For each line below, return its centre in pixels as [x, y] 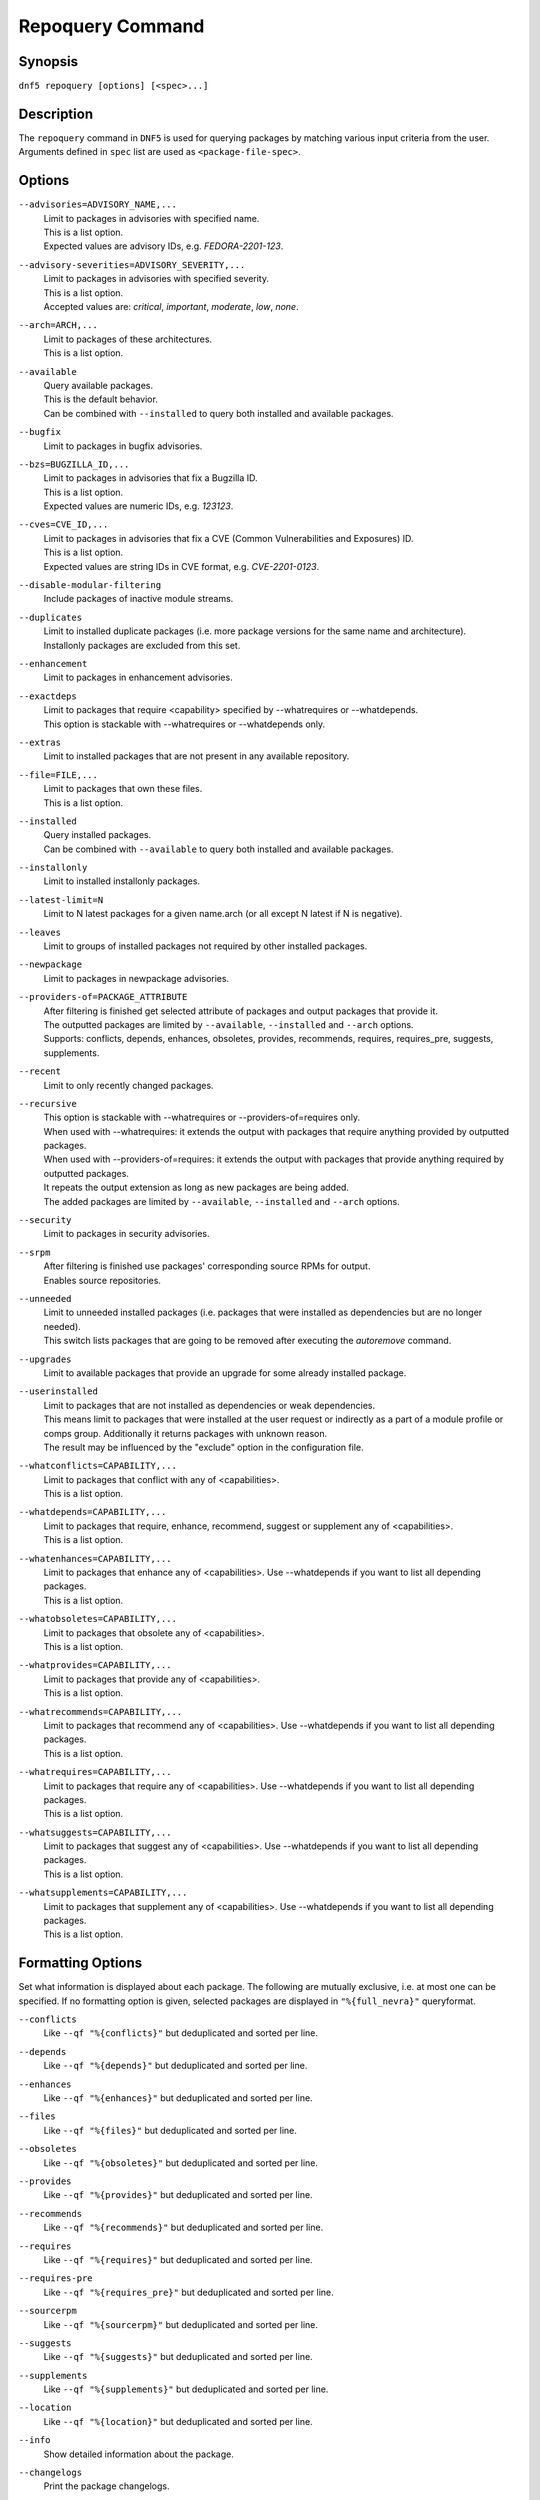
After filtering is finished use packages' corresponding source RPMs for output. [207, 1266]
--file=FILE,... [58, 774]
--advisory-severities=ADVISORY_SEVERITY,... [132, 264]
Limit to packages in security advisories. [126, 1234]
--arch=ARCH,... [58, 325]
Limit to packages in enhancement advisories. [138, 677]
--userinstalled [58, 1391]
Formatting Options [80, 1963]
